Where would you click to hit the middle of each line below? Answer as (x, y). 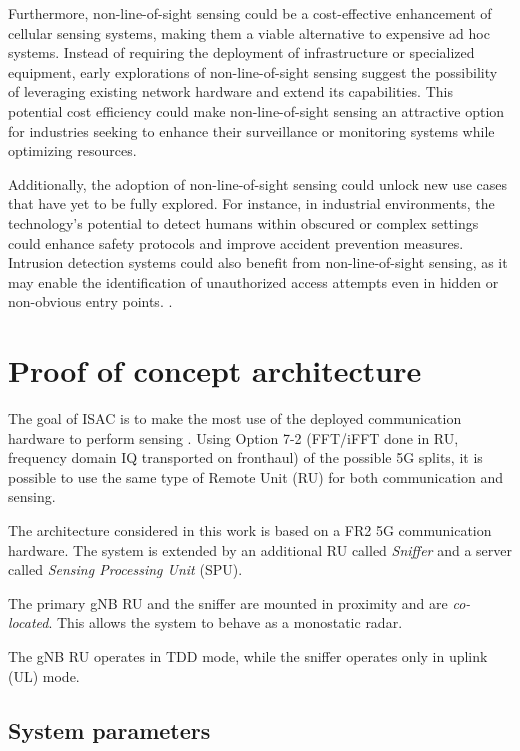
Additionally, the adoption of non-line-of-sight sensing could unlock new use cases (258, 183)
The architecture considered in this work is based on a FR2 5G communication (250, 530)
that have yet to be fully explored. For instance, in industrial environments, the (251, 203)
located (28, 622)
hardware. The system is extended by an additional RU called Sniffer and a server (260, 549)
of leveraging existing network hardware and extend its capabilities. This (230, 91)
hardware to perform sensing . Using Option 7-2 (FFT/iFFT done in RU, (233, 437)
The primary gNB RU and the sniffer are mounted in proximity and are (228, 602)
